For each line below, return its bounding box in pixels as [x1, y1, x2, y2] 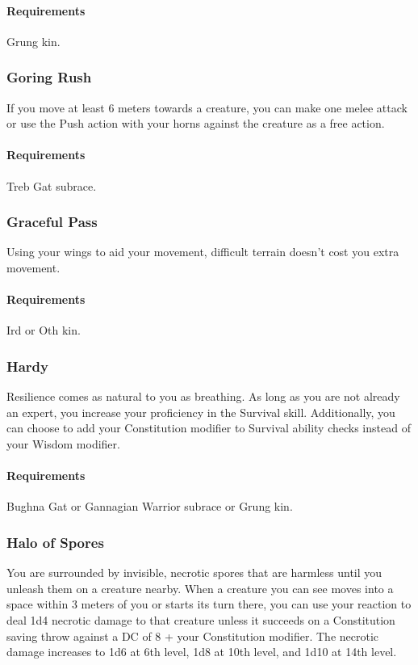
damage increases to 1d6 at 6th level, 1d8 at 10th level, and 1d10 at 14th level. [6, 643, 397, 660]
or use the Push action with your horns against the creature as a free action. [6, 115, 385, 132]
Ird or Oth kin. [6, 322, 81, 339]
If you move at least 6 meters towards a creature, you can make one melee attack [6, 99, 408, 116]
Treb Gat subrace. [6, 177, 97, 194]
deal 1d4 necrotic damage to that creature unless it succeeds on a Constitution [6, 611, 395, 628]
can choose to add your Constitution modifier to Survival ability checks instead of [6, 419, 411, 436]
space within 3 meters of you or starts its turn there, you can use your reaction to [6, 596, 412, 612]
